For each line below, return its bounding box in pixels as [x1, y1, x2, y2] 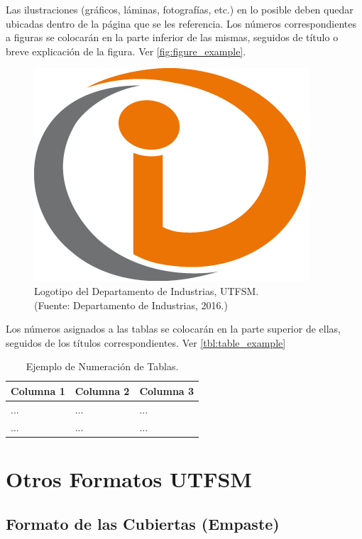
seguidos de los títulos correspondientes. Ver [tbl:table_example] [6, 335, 286, 350]
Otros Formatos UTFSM [6, 464, 252, 493]
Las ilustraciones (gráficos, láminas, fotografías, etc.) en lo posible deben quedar [6, 2, 353, 16]
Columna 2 [75, 383, 130, 398]
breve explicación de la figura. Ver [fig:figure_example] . [6, 43, 246, 58]
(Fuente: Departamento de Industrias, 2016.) [34, 297, 228, 312]
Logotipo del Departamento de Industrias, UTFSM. [34, 283, 259, 298]
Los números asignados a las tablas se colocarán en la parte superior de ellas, [6, 321, 341, 336]
